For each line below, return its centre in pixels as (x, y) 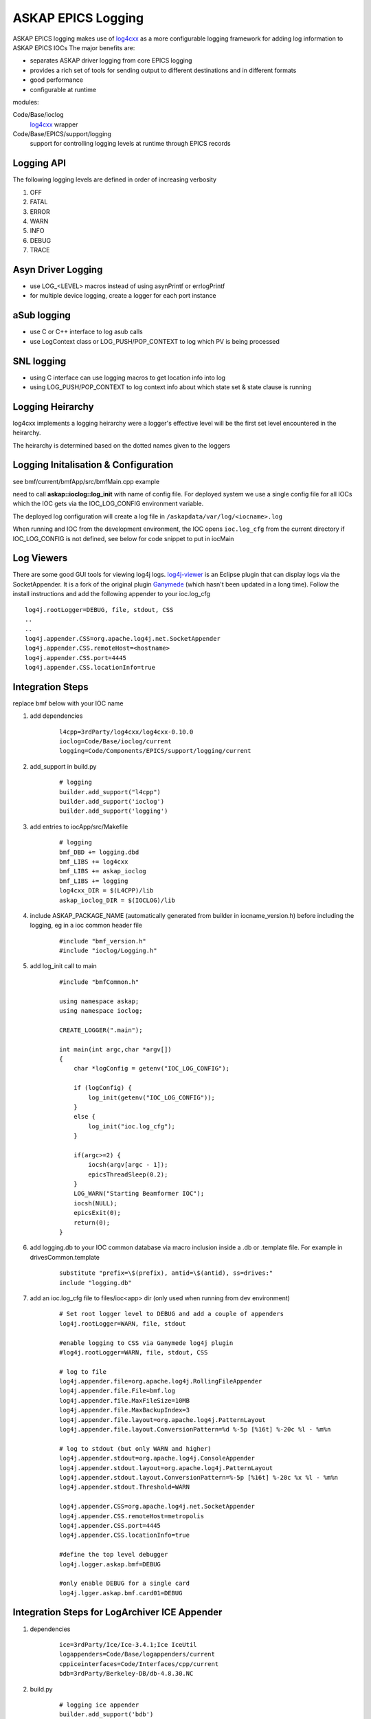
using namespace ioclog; (101, 1011)
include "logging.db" (95, 1283)
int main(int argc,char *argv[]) (115, 1049)
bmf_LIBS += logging (94, 881)
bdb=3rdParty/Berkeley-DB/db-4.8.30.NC (126, 1674)
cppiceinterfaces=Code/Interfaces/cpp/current (139, 1664)
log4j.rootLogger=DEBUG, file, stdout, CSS (99, 610)
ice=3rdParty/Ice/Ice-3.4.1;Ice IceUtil (128, 1644)
